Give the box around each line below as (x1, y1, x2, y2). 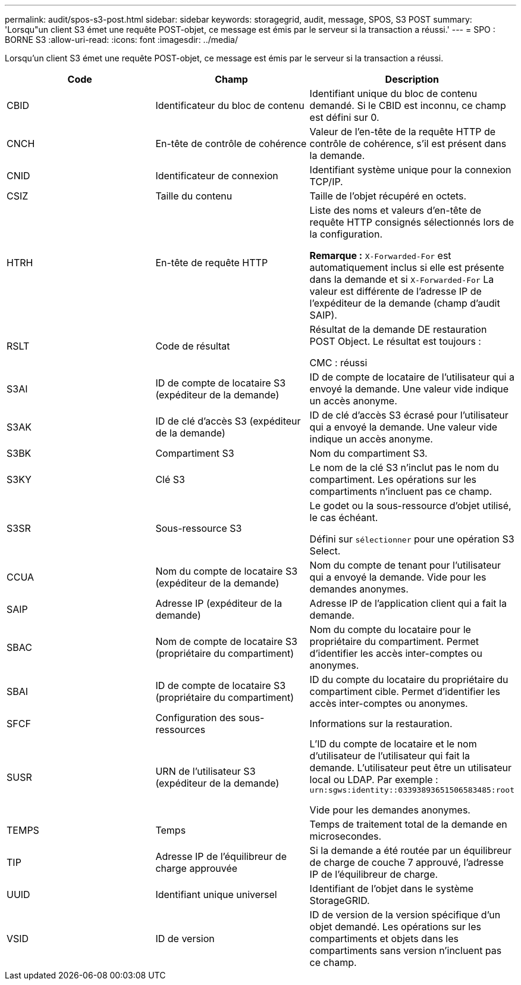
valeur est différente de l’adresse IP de (309, 285, 482, 297)
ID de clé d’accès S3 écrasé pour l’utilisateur (309, 409, 509, 421)
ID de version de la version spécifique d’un (309, 909, 501, 921)
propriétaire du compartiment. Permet (309, 635, 479, 647)
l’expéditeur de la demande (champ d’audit (309, 297, 500, 309)
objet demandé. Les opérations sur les (309, 921, 481, 933)
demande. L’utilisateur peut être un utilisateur (309, 762, 512, 774)
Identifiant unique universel (155, 889, 277, 900)
